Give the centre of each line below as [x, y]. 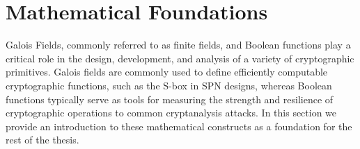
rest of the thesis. [42, 140]
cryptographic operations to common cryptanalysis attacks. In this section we [171, 113]
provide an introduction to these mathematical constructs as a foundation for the [179, 126]
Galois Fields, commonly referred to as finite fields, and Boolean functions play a [178, 45]
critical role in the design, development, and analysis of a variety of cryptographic [180, 58]
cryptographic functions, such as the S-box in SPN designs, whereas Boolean [169, 85]
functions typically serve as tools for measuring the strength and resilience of [170, 99]
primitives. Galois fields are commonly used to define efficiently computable [167, 72]
